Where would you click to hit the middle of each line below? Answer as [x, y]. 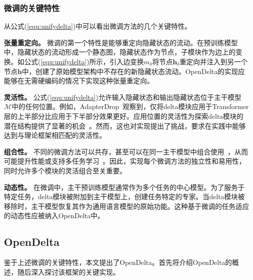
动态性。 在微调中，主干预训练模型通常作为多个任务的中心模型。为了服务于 [124, 187]
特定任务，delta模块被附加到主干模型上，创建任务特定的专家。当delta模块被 [124, 196]
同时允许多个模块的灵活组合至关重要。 [65, 170]
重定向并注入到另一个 [213, 61]
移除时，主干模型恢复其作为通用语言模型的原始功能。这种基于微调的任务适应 [126, 206]
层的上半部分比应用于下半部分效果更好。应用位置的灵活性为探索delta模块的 [124, 116]
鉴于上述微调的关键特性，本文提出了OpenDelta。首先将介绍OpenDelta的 [118, 262]
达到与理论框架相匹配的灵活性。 [55, 135]
